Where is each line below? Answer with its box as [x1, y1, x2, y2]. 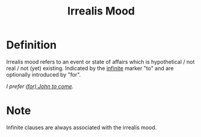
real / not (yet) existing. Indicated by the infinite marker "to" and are [6, 65, 174, 72]
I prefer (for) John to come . [6, 83, 74, 90]
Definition [6, 38, 57, 52]
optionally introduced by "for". [6, 71, 81, 78]
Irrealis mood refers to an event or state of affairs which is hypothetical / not [6, 58, 195, 65]
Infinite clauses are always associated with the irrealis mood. [6, 124, 157, 131]
